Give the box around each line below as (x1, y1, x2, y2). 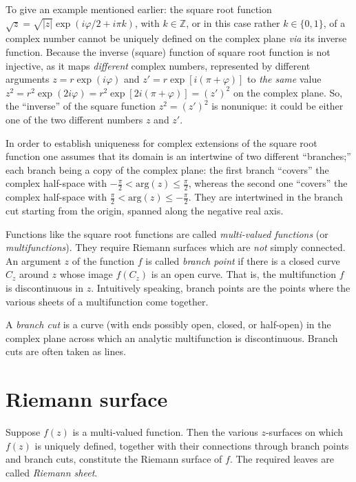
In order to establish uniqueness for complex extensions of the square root (6, 135, 317, 150)
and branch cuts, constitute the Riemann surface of (6, 452, 222, 466)
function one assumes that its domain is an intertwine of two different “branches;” (6, 149, 351, 163)
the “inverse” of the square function (6, 99, 156, 113)
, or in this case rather (186, 15, 280, 30)
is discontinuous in (6, 280, 84, 294)
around (19, 267, 49, 281)
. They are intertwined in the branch (188, 190, 343, 204)
